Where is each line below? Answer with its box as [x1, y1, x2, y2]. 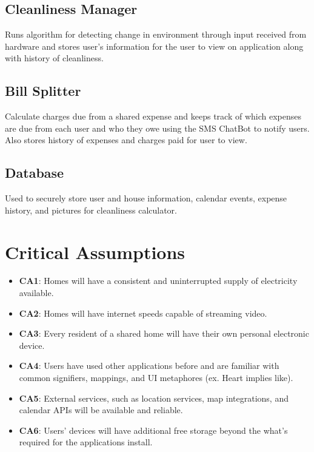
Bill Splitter [5, 81, 81, 100]
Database [5, 163, 64, 182]
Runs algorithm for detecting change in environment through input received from [5, 28, 307, 41]
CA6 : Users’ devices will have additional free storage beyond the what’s [19, 423, 288, 436]
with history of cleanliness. [5, 52, 104, 64]
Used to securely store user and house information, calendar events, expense [5, 192, 287, 204]
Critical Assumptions [5, 239, 185, 264]
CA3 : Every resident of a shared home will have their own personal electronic [19, 327, 309, 340]
